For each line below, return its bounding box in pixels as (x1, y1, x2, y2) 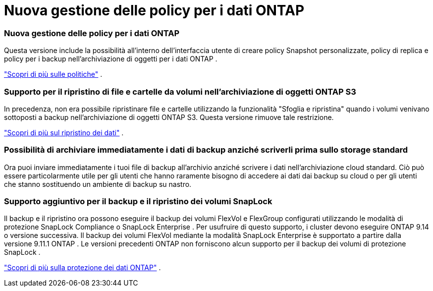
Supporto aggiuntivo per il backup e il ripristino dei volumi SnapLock (4, 196, 272, 206)
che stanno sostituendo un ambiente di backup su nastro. (4, 179, 192, 188)
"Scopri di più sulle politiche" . (4, 70, 103, 79)
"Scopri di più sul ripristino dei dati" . (4, 128, 124, 137)
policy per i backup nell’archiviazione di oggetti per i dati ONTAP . (4, 55, 217, 63)
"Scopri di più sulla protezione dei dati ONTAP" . (4, 263, 161, 272)
